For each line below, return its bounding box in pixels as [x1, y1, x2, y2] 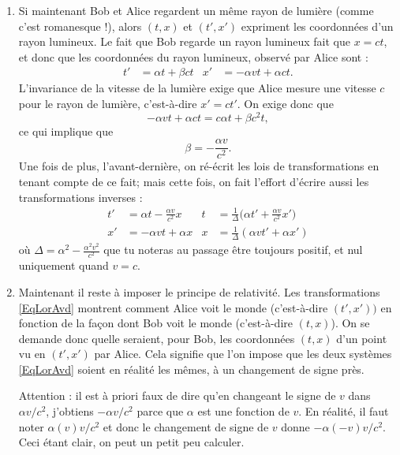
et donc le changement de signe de [103, 418, 269, 434]
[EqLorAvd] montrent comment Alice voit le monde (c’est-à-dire [18, 299, 328, 315]
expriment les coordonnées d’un [241, 17, 394, 34]
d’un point [336, 330, 387, 346]
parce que [136, 403, 184, 420]
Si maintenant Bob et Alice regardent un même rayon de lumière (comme [18, 2, 374, 18]
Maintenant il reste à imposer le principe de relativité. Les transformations [18, 283, 380, 300]
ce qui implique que [18, 122, 114, 139]
